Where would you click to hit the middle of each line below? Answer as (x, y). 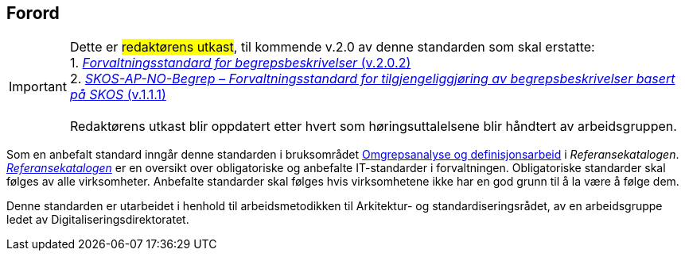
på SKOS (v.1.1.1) (118, 95)
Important (38, 87)
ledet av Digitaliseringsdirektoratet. (98, 220)
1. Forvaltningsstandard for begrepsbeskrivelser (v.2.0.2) (240, 63)
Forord (33, 13)
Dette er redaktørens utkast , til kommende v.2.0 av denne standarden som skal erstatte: (332, 47)
